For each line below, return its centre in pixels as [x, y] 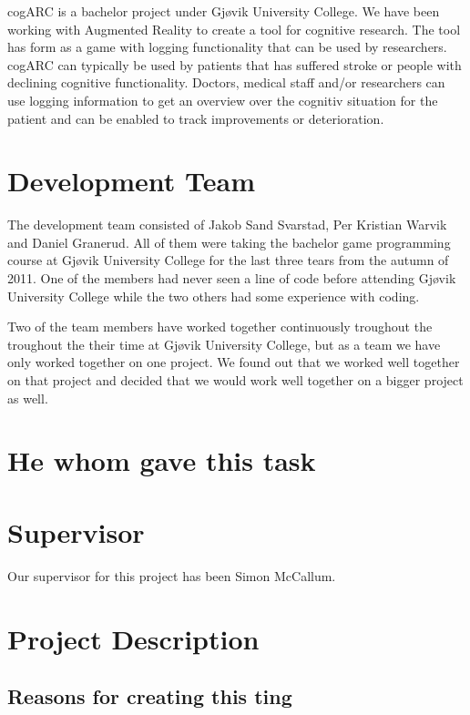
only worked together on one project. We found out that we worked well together [234, 362]
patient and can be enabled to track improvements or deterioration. [196, 118]
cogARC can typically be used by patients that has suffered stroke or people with [235, 64]
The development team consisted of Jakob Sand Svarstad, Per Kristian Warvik [227, 225]
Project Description [133, 638]
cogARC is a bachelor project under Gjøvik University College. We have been [224, 11]
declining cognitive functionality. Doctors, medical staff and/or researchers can [226, 82]
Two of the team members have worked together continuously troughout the [220, 327]
